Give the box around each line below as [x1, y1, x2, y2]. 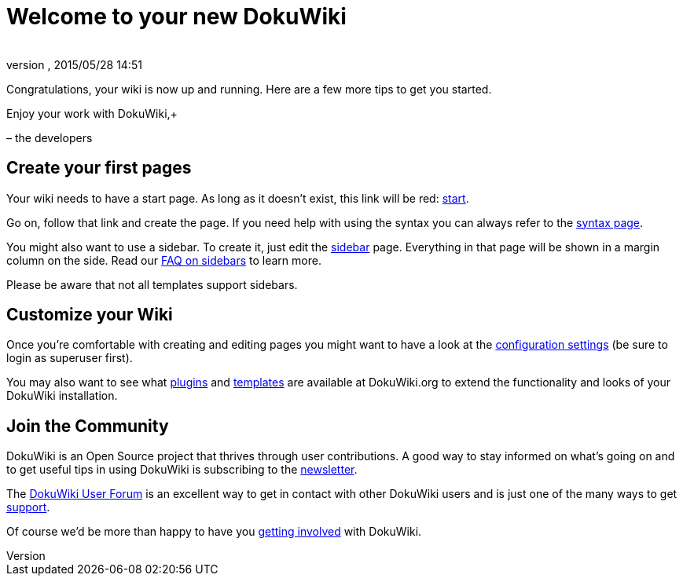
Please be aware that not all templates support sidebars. [6, 277, 298, 291]
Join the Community [6, 415, 169, 436]
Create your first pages [6, 158, 192, 178]
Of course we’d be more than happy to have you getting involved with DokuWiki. [6, 525, 422, 539]
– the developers [6, 130, 93, 145]
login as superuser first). [6, 351, 133, 365]
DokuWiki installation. [6, 389, 118, 403]
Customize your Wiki [6, 305, 173, 325]
